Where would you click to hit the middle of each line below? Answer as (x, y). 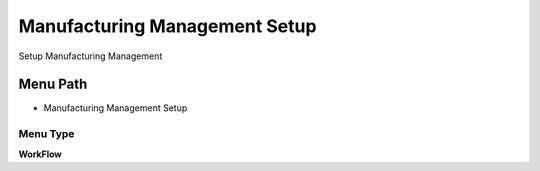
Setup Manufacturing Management (90, 56)
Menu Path (53, 84)
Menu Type (46, 134)
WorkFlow (40, 154)
